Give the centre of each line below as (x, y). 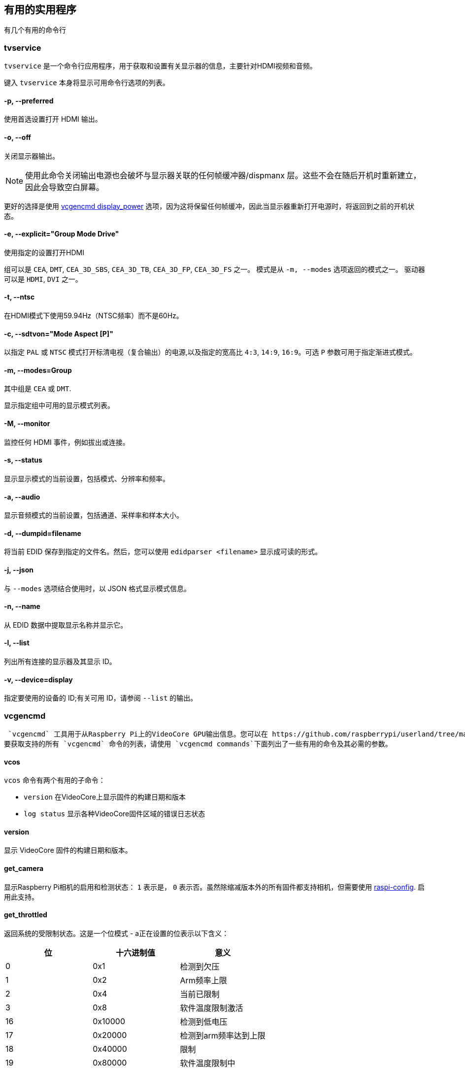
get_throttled (26, 915)
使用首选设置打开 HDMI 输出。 (53, 119)
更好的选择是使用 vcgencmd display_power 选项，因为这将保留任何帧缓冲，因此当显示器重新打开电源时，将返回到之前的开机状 (209, 206)
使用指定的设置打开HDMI (44, 252)
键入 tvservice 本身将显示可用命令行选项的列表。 (87, 83)
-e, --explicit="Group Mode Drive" (62, 234)
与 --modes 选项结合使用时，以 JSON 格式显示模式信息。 (97, 588)
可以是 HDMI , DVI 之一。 (43, 279)
